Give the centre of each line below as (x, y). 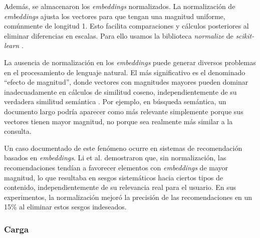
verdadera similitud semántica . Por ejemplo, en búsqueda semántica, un (115, 101)
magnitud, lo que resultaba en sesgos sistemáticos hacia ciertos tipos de (114, 177)
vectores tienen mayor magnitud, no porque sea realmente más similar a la (118, 121)
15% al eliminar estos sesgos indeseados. (65, 207)
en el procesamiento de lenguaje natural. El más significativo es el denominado (125, 72)
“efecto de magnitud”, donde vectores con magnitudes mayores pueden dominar (126, 82)
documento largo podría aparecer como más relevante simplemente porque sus (124, 111)
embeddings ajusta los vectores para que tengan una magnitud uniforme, (115, 16)
